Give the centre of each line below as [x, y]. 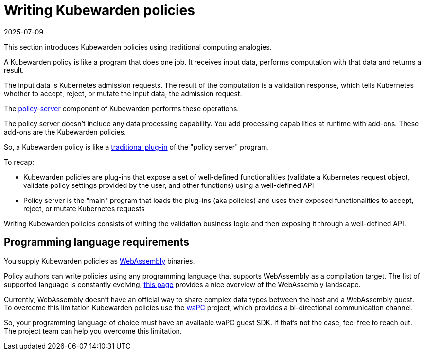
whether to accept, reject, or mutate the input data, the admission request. [123, 93]
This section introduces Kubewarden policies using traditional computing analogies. [138, 47]
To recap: [19, 162]
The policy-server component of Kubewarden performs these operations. [122, 108]
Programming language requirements [97, 242]
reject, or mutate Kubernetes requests [84, 208]
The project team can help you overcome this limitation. [93, 331]
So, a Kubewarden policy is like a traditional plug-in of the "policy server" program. [137, 147]
